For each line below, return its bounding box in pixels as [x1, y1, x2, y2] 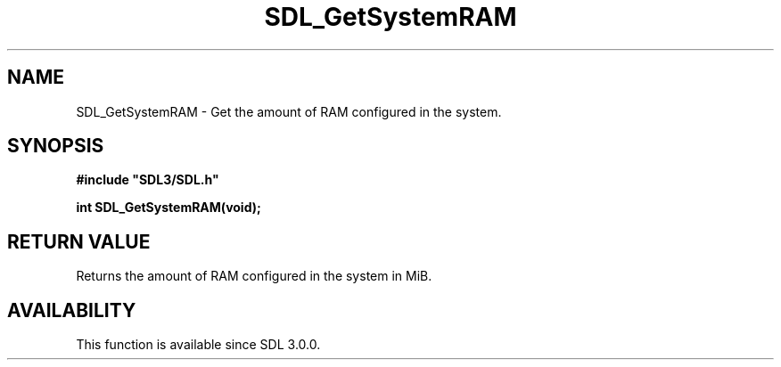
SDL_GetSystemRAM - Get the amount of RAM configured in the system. [76, 103, 502, 119]
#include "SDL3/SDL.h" [76, 172, 219, 188]
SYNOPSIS [7, 135, 104, 158]
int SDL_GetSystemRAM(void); [76, 200, 261, 216]
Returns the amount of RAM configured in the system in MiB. [76, 268, 432, 284]
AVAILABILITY [7, 298, 136, 322]
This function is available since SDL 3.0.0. [76, 337, 321, 353]
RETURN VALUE [7, 230, 151, 253]
